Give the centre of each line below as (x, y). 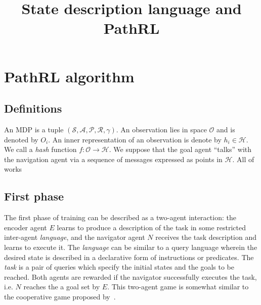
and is (226, 129)
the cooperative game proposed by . (60, 296)
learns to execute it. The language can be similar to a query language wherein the (131, 247)
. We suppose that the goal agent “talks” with (180, 149)
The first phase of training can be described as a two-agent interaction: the (120, 217)
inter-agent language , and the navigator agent (75, 237)
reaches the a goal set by (62, 287)
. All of (243, 159)
